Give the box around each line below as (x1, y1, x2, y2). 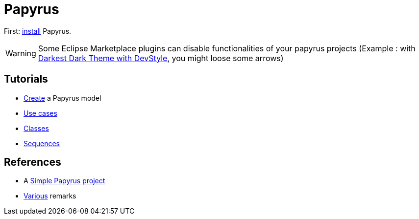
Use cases (24, 109, 57, 117)
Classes (24, 124, 49, 132)
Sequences (24, 139, 60, 148)
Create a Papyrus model (24, 93, 101, 102)
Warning (5, 48, 36, 58)
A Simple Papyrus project (24, 176, 105, 185)
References (4, 156, 61, 169)
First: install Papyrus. (4, 26, 72, 35)
